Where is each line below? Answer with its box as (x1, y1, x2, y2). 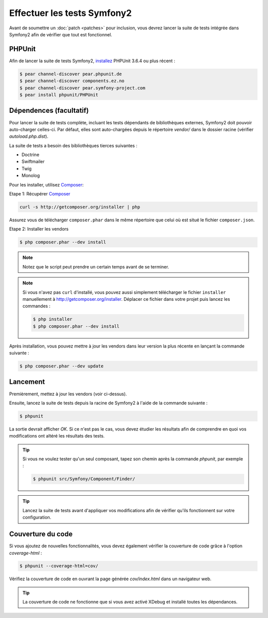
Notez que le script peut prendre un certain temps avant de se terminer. (22, 264, 169, 269)
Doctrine (21, 152, 40, 158)
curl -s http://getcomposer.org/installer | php (19, 204, 140, 210)
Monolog (21, 173, 40, 178)
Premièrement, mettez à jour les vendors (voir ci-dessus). (9, 391, 127, 397)
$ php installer (33, 316, 73, 322)
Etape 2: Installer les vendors (9, 226, 69, 232)
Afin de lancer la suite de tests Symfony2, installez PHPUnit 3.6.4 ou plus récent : (9, 58, 176, 64)
